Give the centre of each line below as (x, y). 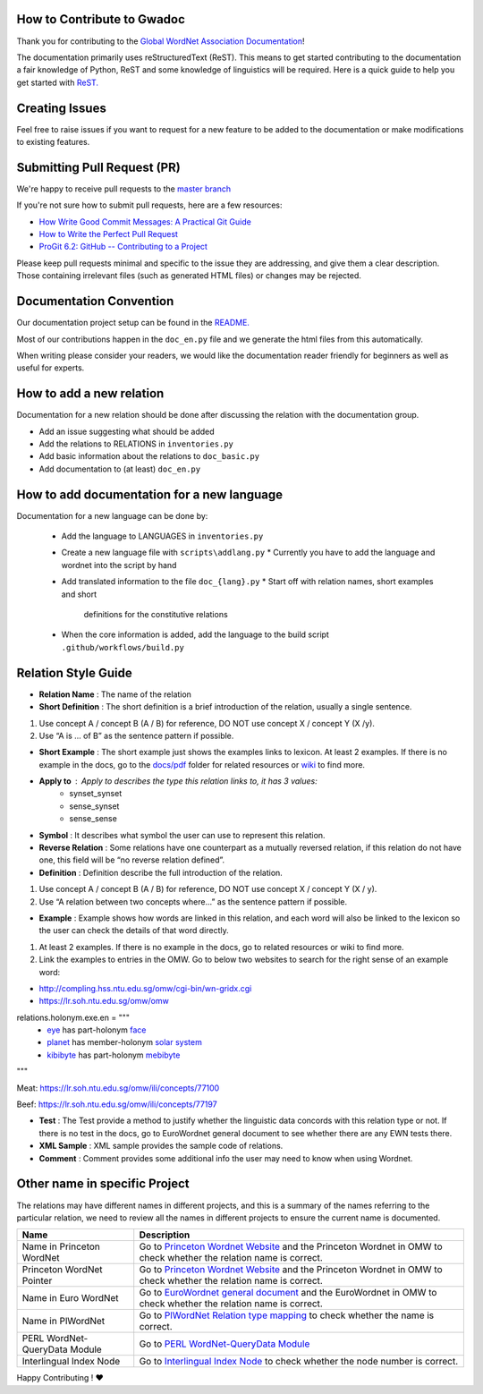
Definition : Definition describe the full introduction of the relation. (161, 872)
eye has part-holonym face (97, 1030)
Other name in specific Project (103, 1184)
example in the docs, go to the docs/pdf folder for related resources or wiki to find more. (202, 764)
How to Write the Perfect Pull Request (109, 234)
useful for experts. (51, 368)
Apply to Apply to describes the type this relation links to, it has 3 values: (178, 781)
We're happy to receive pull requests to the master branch (124, 189)
